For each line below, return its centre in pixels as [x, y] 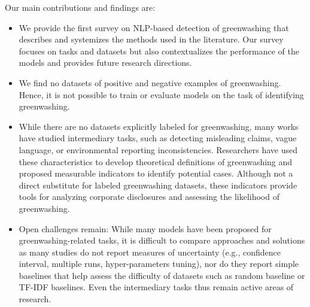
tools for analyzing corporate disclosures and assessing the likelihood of [149, 197]
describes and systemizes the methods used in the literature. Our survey [151, 39]
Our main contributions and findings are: [80, 7]
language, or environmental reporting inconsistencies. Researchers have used [158, 149]
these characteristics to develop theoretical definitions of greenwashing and [156, 161]
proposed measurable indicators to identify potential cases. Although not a [156, 173]
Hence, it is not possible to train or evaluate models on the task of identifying [161, 94]
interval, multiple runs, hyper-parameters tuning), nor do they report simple [159, 264]
